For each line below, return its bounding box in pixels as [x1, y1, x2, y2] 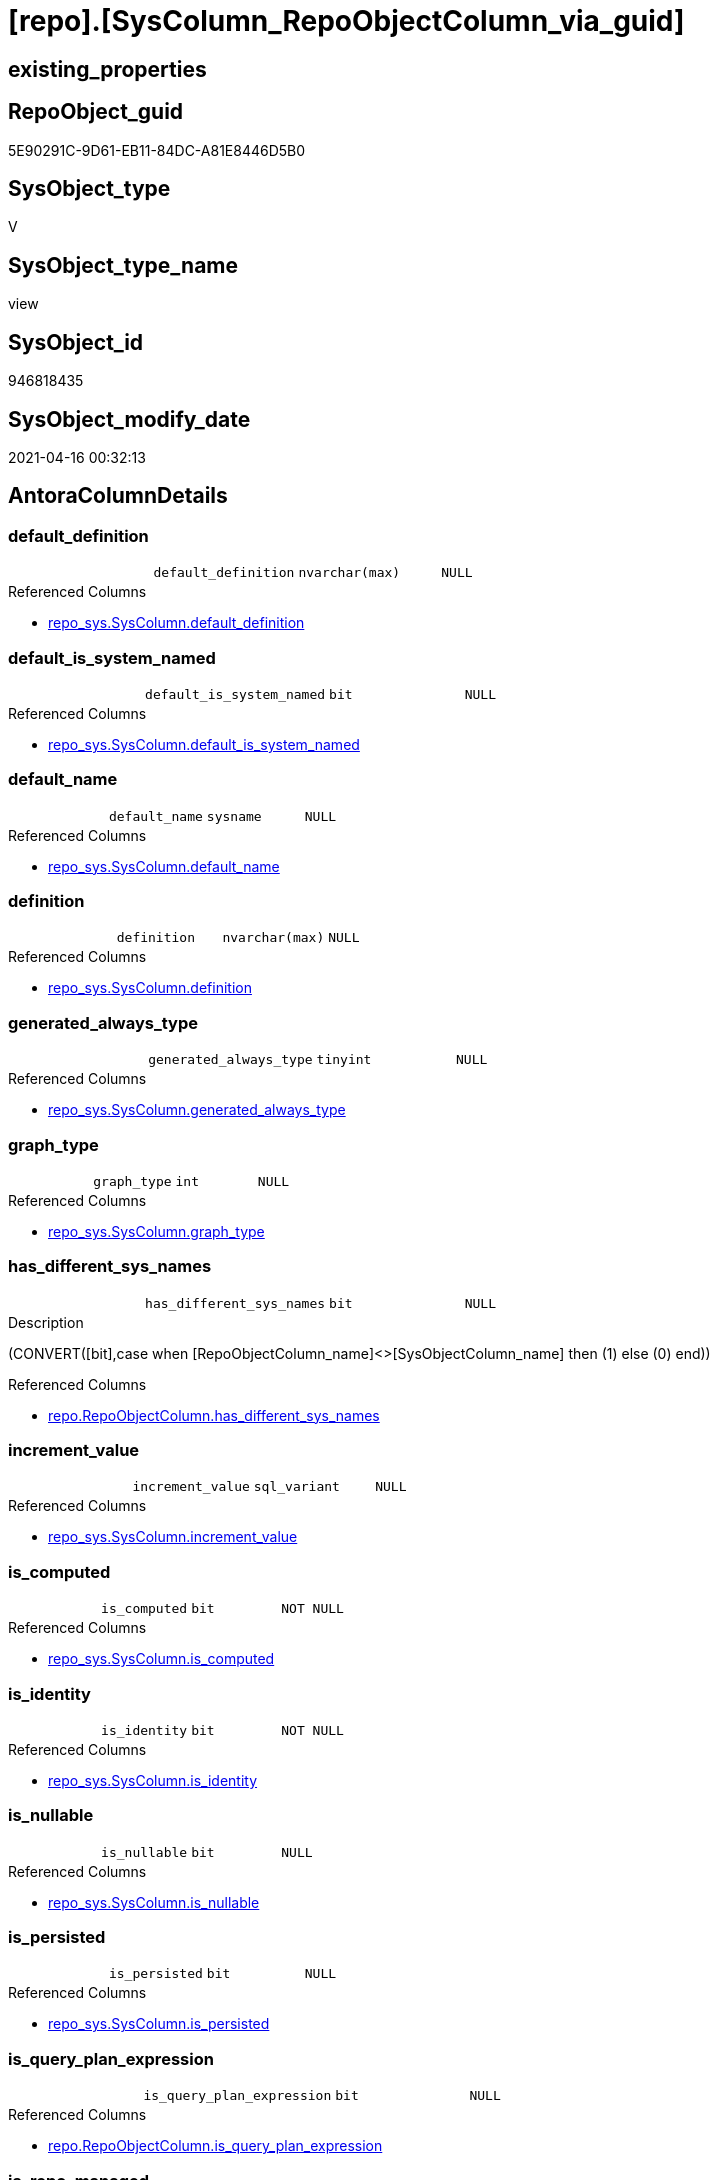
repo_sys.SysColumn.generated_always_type [48, 1101, 346, 1119]
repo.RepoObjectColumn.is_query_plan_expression [48, 2137, 383, 2155]
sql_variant [253, 1479, 340, 1495]
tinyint [316, 1052, 372, 1068]
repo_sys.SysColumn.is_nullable [48, 1893, 260, 1911]
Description [8, 1313, 84, 1331]
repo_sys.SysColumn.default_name [48, 857, 280, 875]
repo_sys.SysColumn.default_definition [48, 614, 305, 632]
